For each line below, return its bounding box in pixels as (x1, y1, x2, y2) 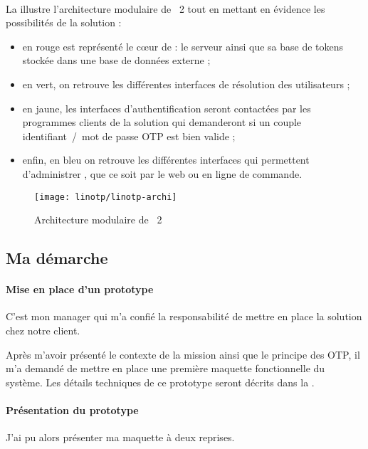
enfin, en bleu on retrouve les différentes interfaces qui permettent (22, 152, 310, 167)
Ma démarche (6, 247, 108, 269)
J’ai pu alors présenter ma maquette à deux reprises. (6, 430, 235, 445)
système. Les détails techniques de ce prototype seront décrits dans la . (6, 374, 315, 389)
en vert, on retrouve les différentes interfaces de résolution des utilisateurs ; (22, 76, 350, 91)
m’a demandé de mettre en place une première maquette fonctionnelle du (6, 361, 325, 376)
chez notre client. (6, 322, 80, 337)
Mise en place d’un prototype (6, 282, 154, 297)
